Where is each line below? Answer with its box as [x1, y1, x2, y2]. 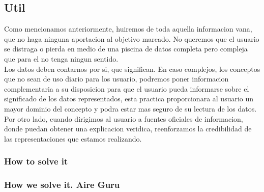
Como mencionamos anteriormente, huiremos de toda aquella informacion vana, [4, 23, 252, 34]
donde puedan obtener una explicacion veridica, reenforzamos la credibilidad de [4, 123, 252, 134]
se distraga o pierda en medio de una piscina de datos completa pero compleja [4, 43, 248, 54]
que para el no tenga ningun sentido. [4, 53, 119, 64]
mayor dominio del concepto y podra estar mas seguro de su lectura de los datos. [4, 103, 257, 114]
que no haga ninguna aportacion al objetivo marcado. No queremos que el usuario [4, 33, 259, 44]
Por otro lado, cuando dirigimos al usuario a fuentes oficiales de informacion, [4, 113, 243, 124]
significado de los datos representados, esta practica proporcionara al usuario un [4, 93, 254, 104]
